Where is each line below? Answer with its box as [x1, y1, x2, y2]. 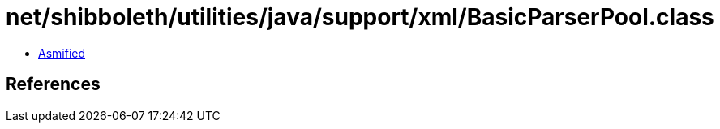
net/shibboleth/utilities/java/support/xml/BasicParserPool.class [6, 3, 714, 31]
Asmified [38, 45, 86, 60]
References [6, 74, 101, 95]
